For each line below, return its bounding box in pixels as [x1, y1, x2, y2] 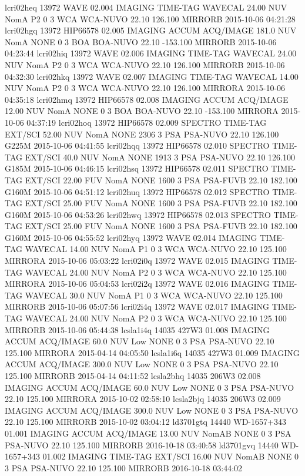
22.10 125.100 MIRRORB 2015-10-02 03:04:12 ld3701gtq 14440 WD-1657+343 [5, 415, 286, 428]
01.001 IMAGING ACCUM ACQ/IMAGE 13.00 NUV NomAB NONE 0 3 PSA [5, 427, 291, 439]
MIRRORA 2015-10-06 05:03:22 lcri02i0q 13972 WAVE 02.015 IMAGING [5, 254, 270, 267]
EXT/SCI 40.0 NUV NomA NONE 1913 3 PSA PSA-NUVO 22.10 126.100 [25, 150, 295, 163]
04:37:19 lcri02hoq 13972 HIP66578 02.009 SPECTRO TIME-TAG [26, 116, 267, 128]
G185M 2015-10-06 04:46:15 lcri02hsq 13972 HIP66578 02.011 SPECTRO [5, 162, 269, 175]
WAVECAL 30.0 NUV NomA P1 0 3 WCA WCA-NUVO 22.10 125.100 [25, 289, 283, 301]
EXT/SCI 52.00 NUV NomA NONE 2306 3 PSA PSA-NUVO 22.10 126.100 [5, 128, 279, 140]
